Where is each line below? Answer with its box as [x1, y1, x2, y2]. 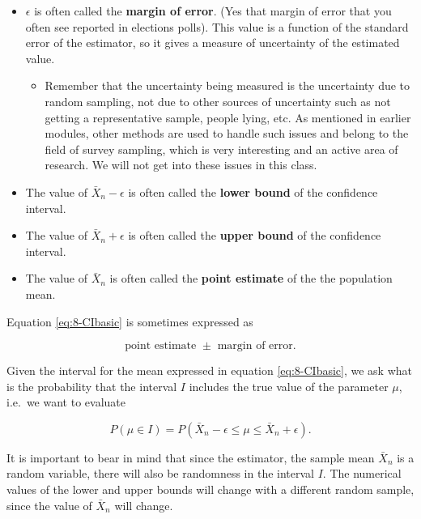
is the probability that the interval [6, 377, 177, 394]
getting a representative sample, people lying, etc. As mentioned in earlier [45, 108, 411, 125]
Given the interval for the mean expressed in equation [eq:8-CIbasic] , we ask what [6, 362, 413, 379]
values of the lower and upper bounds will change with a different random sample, [6, 481, 415, 498]
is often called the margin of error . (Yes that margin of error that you [34, 2, 392, 19]
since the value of [6, 496, 92, 513]
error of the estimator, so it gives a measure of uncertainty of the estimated [25, 34, 400, 51]
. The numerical [322, 465, 402, 482]
